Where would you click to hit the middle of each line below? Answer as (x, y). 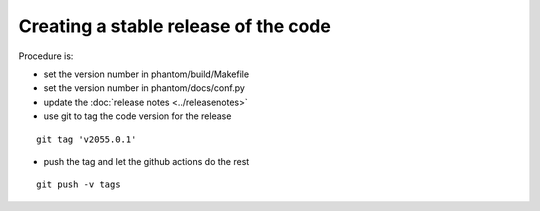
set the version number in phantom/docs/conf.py (144, 88)
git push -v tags (78, 184)
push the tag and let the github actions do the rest (146, 161)
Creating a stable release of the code (175, 26)
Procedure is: (46, 56)
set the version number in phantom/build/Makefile (146, 74)
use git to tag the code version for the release (137, 116)
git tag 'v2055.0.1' (86, 139)
